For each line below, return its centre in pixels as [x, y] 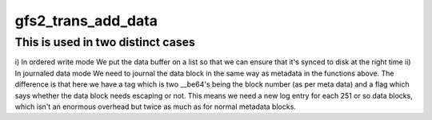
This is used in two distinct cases [105, 42]
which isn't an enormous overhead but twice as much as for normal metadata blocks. [155, 106]
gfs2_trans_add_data [86, 21]
